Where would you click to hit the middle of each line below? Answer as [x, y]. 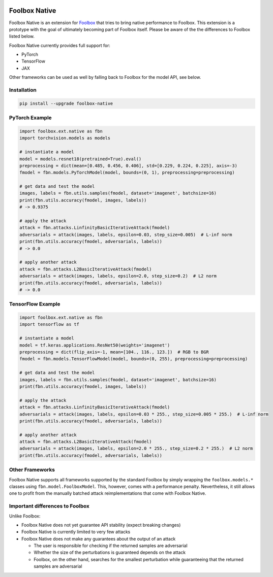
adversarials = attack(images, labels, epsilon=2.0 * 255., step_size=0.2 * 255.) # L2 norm [136, 449]
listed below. [22, 36]
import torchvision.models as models [65, 138]
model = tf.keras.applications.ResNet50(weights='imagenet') [95, 345]
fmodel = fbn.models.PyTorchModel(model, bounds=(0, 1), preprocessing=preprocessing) [127, 173]
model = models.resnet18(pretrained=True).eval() [80, 159]
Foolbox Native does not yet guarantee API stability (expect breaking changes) [101, 525]
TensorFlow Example [35, 304]
